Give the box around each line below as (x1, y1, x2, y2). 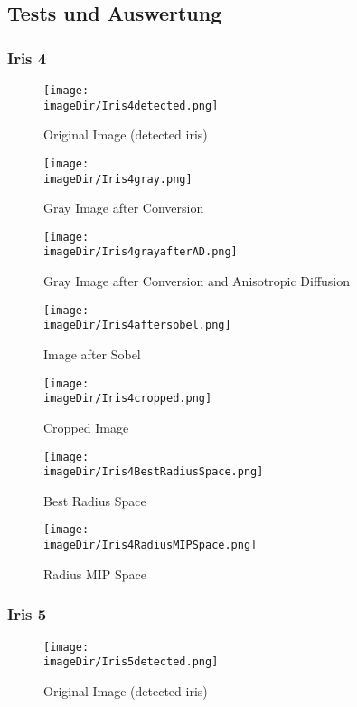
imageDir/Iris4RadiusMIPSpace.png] (43, 539, 258, 552)
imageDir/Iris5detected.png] (43, 655, 219, 669)
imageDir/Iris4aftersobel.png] (43, 319, 231, 332)
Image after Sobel (43, 345, 141, 364)
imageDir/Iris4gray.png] (43, 172, 193, 186)
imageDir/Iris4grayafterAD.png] (43, 245, 238, 259)
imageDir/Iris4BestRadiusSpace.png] (43, 465, 264, 479)
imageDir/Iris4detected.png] (43, 99, 219, 112)
